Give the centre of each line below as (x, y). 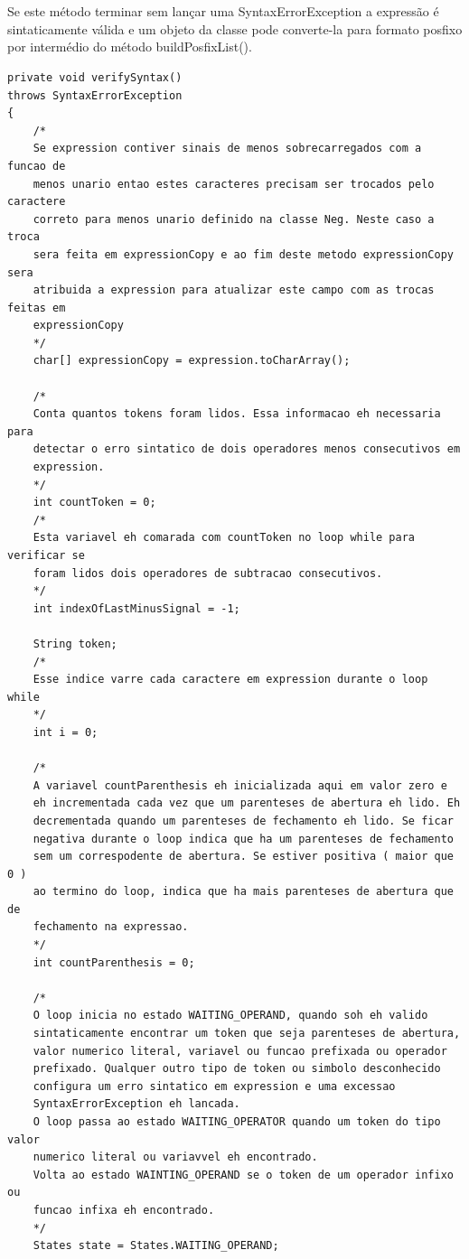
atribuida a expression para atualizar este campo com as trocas (234, 290)
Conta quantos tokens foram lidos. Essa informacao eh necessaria (237, 414)
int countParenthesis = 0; (114, 962)
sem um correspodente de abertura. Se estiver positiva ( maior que (243, 857)
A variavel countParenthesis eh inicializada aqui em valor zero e (240, 785)
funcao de (37, 166)
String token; (75, 643)
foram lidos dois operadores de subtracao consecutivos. (208, 573)
